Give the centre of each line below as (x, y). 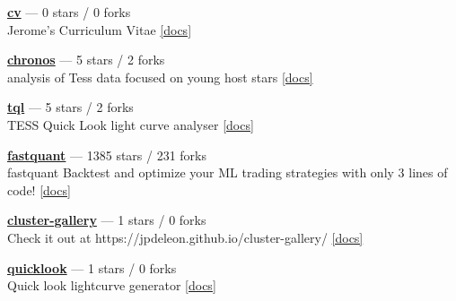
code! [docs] (39, 189)
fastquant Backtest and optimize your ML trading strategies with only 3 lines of (228, 172)
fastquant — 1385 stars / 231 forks (107, 155)
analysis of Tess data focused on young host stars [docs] (160, 77)
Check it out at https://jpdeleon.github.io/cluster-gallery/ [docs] (185, 237)
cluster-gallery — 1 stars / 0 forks (107, 220)
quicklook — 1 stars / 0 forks (92, 267)
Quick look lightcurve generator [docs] (112, 285)
